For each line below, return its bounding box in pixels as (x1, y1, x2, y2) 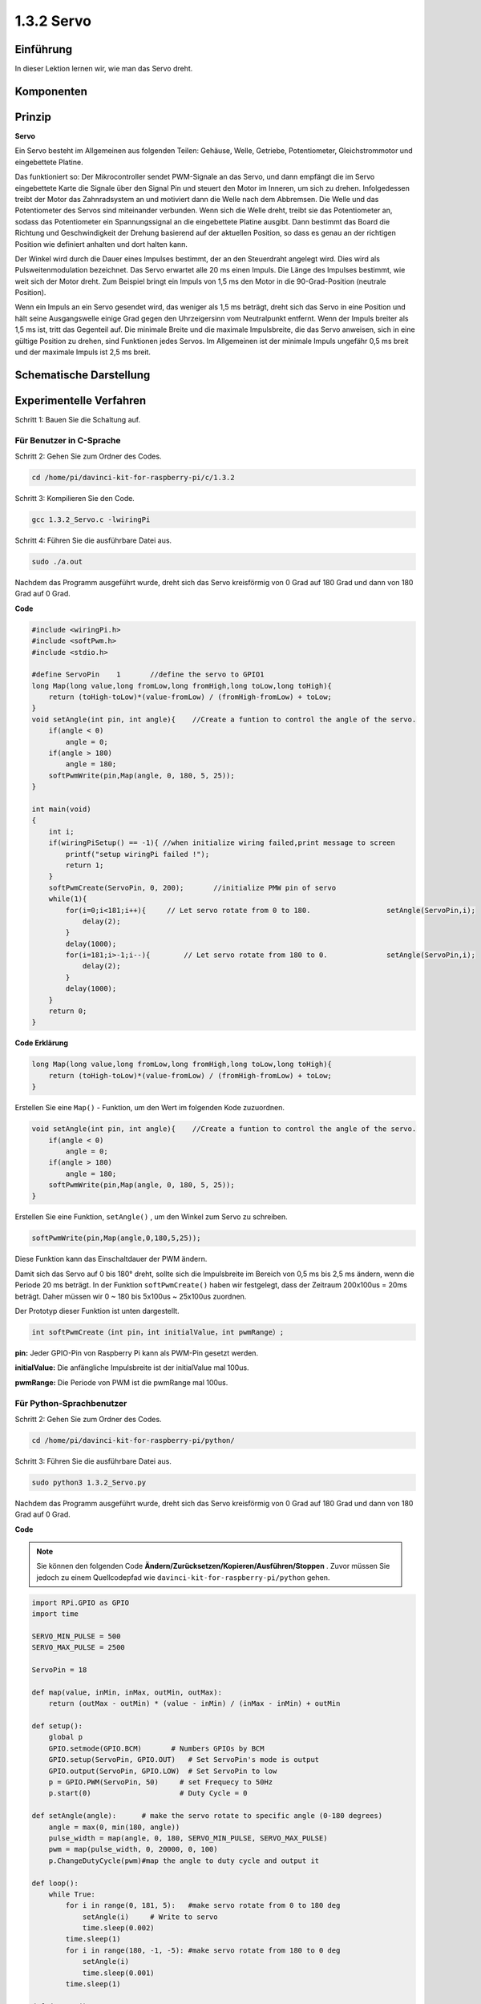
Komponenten (14, 84, 88, 98)
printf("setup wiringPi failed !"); (65, 850, 210, 859)
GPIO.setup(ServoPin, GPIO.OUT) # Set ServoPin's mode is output (48, 1756, 320, 1764)
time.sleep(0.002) (82, 1924, 156, 1933)
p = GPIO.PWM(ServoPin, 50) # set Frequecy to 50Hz (48, 1778, 273, 1787)
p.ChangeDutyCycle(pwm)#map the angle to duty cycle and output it (48, 1856, 320, 1865)
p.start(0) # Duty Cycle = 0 (48, 1788, 248, 1798)
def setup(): (31, 1722, 83, 1731)
